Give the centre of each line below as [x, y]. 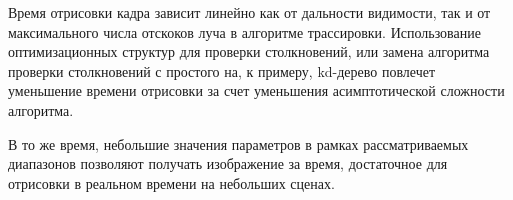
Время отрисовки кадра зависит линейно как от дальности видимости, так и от [249, 12]
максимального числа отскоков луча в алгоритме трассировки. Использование [244, 31]
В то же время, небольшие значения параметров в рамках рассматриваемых [238, 143]
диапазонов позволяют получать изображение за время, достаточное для [228, 163]
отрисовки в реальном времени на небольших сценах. [171, 182]
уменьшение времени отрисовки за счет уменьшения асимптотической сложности [256, 90]
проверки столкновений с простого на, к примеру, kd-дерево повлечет [222, 70]
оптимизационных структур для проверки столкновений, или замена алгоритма [249, 51]
